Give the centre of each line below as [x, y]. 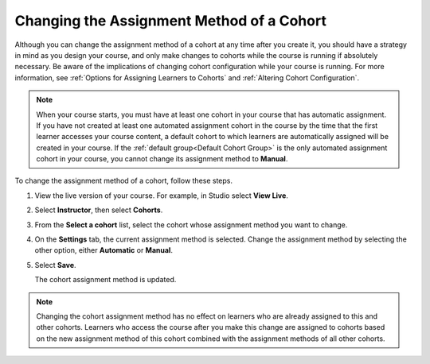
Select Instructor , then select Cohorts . [99, 210]
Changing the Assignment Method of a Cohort [170, 21]
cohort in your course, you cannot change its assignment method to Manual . [162, 159]
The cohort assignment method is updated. [106, 280]
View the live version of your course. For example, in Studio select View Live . [161, 196]
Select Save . [55, 265]
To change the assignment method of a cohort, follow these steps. [124, 181]
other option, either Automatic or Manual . [104, 250]
